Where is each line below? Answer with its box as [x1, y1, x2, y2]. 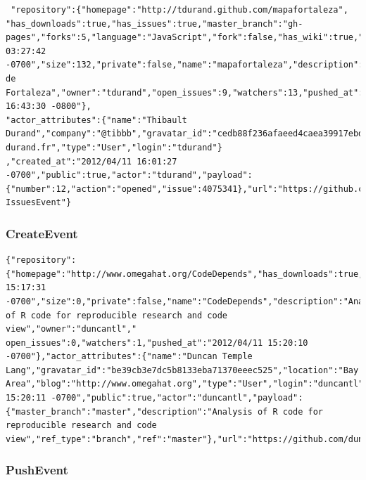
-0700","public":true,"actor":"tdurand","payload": [6, 170, 253, 181]
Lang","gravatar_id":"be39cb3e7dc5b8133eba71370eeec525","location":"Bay [6, 365, 359, 375]
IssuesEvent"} [6, 197, 72, 208]
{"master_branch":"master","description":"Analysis [6, 406, 253, 417]
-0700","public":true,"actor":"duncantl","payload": [51, 393, 303, 403]
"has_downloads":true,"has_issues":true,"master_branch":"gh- [6, 18, 303, 29]
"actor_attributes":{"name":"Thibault [6, 115, 187, 125]
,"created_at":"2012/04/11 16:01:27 [6, 156, 177, 167]
